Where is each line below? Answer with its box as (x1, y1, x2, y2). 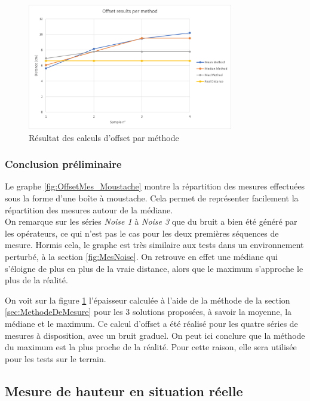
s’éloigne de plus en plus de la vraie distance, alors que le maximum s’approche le (5, 262, 303, 274)
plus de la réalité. (5, 274, 68, 286)
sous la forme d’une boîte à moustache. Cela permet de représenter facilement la (5, 192, 299, 204)
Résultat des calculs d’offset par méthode (29, 131, 179, 143)
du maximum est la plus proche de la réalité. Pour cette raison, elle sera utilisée (5, 341, 297, 353)
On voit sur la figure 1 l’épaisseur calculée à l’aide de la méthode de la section (5, 293, 290, 306)
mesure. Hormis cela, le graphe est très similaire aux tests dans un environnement (5, 238, 304, 251)
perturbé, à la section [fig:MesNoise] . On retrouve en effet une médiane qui (5, 250, 278, 262)
